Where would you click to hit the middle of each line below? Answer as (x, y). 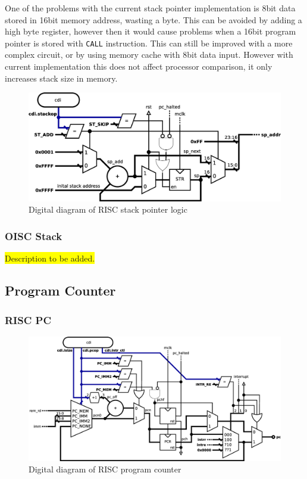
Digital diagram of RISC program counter (105, 469)
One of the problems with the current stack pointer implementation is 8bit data (150, 8)
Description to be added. (50, 258)
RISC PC (28, 320)
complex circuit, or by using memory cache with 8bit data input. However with (149, 55)
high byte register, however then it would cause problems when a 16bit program (151, 31)
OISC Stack (34, 236)
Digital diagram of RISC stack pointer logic (108, 209)
